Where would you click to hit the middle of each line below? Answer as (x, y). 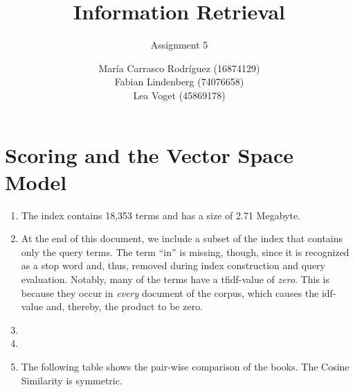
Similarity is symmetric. (72, 380)
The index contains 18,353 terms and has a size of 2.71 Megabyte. (161, 215)
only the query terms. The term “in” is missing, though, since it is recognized (185, 252)
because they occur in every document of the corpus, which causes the (170, 292)
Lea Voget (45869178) (179, 95)
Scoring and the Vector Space (149, 154)
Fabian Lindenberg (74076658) (179, 82)
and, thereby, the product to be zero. (125, 306)
